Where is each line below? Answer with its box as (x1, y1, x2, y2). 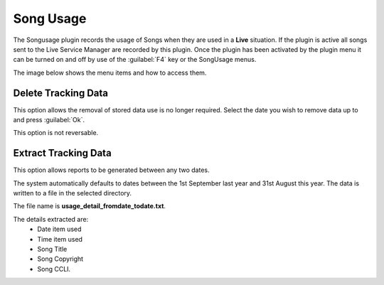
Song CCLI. (37, 264, 71, 273)
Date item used (37, 225, 82, 234)
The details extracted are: (13, 215, 89, 223)
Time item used (37, 235, 83, 243)
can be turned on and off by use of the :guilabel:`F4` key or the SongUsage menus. (13, 55, 257, 64)
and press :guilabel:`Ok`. (13, 116, 85, 124)
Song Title (37, 245, 68, 254)
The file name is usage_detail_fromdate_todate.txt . (13, 202, 166, 210)
